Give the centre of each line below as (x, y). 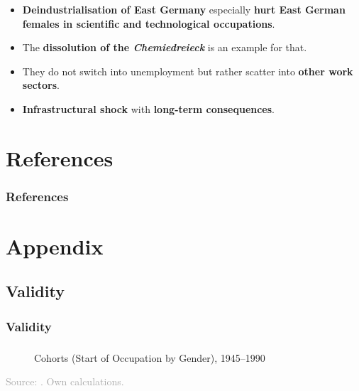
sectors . (41, 85)
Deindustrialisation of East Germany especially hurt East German (184, 9)
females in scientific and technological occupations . (149, 23)
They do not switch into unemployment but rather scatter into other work (188, 71)
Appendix (55, 246)
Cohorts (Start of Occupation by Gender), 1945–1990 (150, 357)
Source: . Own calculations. (65, 381)
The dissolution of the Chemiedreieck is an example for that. (165, 47)
